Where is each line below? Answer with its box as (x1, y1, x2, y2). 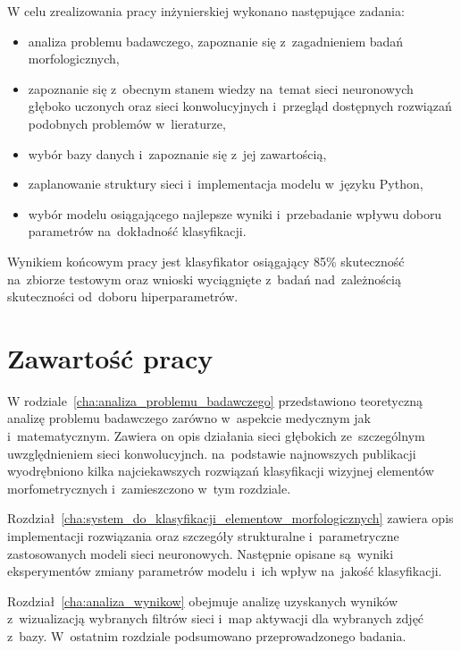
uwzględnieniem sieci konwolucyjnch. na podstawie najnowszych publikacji (7, 444, 416, 462)
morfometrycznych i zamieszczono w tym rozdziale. (7, 478, 291, 497)
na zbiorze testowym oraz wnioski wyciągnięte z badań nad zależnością (7, 269, 401, 288)
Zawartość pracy (7, 339, 214, 376)
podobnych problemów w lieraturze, (28, 114, 226, 132)
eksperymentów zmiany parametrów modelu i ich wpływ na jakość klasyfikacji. (7, 562, 442, 580)
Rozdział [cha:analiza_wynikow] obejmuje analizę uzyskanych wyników (7, 591, 398, 610)
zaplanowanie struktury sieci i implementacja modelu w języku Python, (28, 174, 423, 193)
